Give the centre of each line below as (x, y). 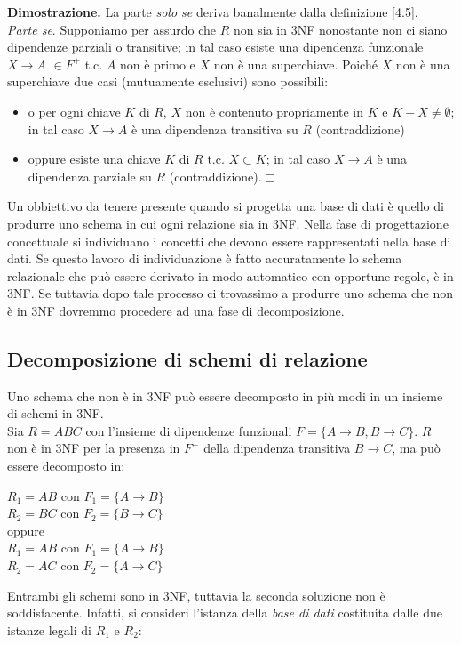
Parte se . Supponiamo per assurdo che (112, 29)
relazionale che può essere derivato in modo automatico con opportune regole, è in (230, 275)
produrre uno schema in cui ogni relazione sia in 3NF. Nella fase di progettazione (228, 223)
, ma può (416, 448)
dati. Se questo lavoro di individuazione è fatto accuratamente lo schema (205, 258)
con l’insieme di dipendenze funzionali (189, 430)
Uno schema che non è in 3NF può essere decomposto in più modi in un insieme (225, 395)
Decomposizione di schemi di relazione (187, 358)
